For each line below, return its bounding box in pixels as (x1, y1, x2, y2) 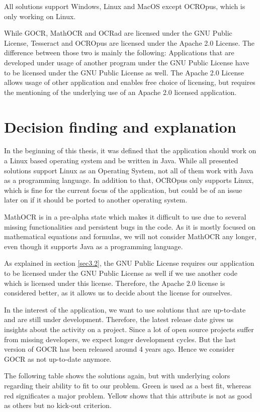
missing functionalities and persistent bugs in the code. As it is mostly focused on (4, 221, 256, 232)
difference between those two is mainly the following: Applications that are (4, 47, 234, 58)
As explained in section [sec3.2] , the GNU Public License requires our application (4, 258, 254, 268)
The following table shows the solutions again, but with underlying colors (4, 370, 230, 381)
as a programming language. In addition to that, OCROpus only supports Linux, (4, 175, 254, 185)
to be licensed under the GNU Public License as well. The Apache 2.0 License (4, 67, 244, 77)
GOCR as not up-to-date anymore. (4, 353, 112, 364)
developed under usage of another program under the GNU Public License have (4, 57, 249, 67)
